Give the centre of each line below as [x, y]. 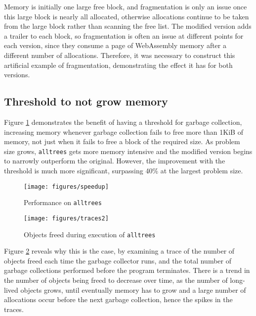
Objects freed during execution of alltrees [90, 234]
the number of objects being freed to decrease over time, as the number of [116, 280]
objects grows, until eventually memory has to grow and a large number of [133, 290]
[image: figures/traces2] [66, 218]
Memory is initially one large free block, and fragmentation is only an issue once [126, 6]
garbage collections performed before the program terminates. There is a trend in [127, 270]
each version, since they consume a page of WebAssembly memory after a [115, 45]
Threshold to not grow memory [86, 101]
